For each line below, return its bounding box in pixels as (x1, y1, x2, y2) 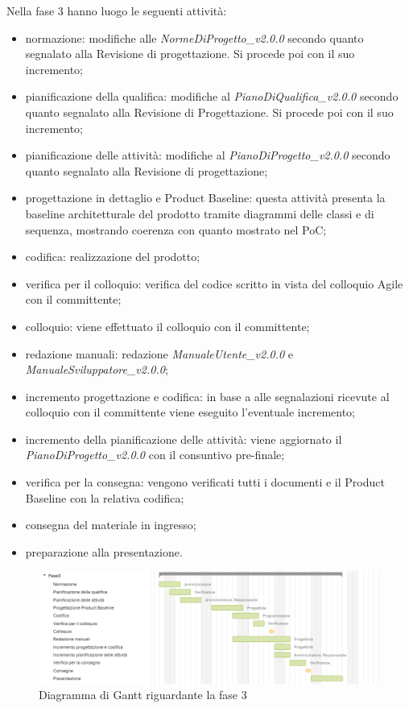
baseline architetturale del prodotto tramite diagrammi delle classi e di (25, 205, 374, 222)
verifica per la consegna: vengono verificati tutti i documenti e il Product (25, 474, 385, 491)
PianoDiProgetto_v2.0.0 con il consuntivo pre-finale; (25, 446, 285, 463)
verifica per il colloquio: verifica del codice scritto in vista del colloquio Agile (25, 275, 403, 292)
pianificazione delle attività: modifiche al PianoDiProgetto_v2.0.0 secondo (25, 147, 390, 164)
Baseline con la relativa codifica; (25, 489, 184, 506)
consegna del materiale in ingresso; (25, 516, 196, 533)
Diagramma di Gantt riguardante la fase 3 (39, 686, 247, 703)
